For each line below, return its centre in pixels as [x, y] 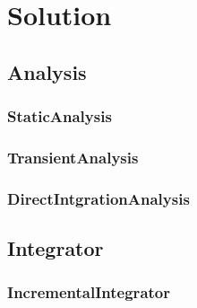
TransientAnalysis [73, 157]
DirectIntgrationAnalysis [98, 198]
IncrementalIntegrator [89, 292]
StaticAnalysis [60, 116]
